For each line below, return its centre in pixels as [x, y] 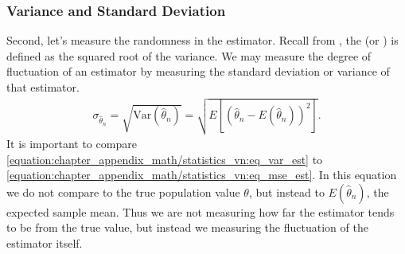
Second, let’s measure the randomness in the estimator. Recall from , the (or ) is [202, 40]
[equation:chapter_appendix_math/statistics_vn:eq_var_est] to [165, 159]
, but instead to [286, 191]
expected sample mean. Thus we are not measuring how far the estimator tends [201, 211]
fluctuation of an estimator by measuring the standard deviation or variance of [198, 71]
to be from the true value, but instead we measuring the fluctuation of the [187, 227]
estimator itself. [45, 242]
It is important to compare [72, 143]
